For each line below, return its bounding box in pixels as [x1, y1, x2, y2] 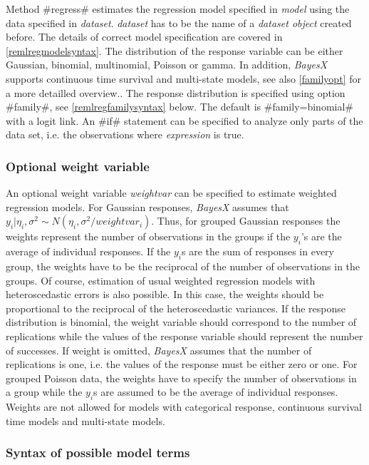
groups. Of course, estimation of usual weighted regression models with [6, 272, 316, 287]
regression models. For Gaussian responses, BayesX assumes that [6, 199, 289, 214]
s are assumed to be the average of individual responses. [93, 384, 338, 399]
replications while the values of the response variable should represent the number [6, 328, 363, 343]
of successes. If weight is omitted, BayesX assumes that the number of [6, 342, 312, 357]
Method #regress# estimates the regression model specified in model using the [6, 1, 350, 16]
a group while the [6, 384, 83, 399]
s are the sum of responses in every [182, 244, 334, 259]
